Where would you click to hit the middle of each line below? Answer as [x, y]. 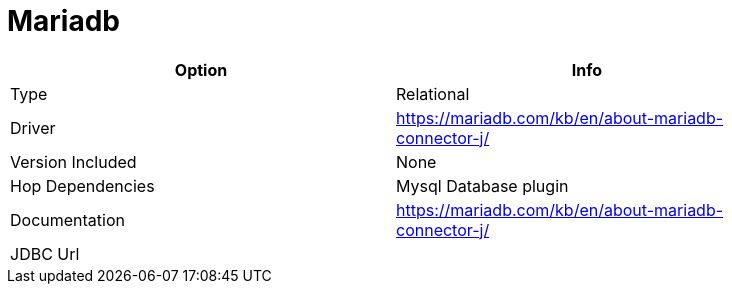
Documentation [67, 219]
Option [201, 69]
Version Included [73, 161]
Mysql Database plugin [482, 185]
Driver [33, 127]
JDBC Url [45, 253]
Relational [433, 93]
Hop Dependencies [82, 185]
